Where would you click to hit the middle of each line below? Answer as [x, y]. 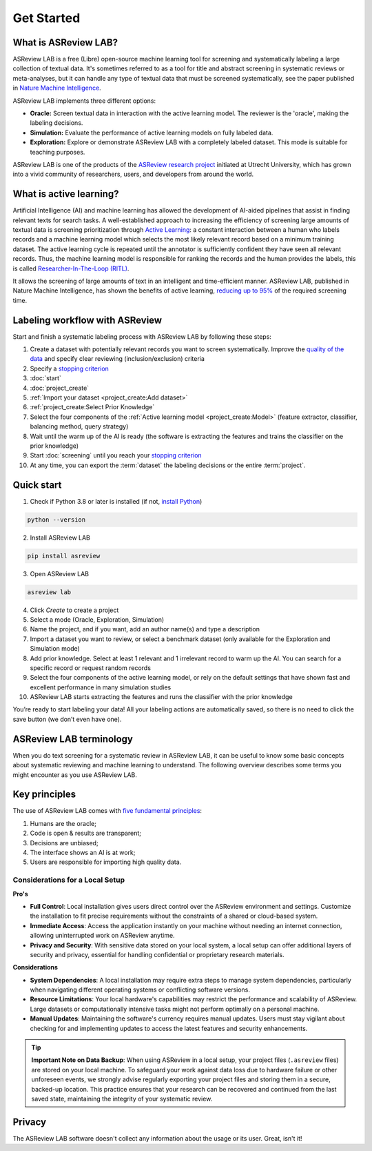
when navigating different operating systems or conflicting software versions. [140, 990]
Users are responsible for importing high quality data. [106, 862]
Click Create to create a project [74, 610]
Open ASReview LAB [60, 573]
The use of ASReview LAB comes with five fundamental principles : [107, 811]
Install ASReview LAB [60, 538]
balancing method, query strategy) [79, 426]
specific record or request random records [91, 668]
